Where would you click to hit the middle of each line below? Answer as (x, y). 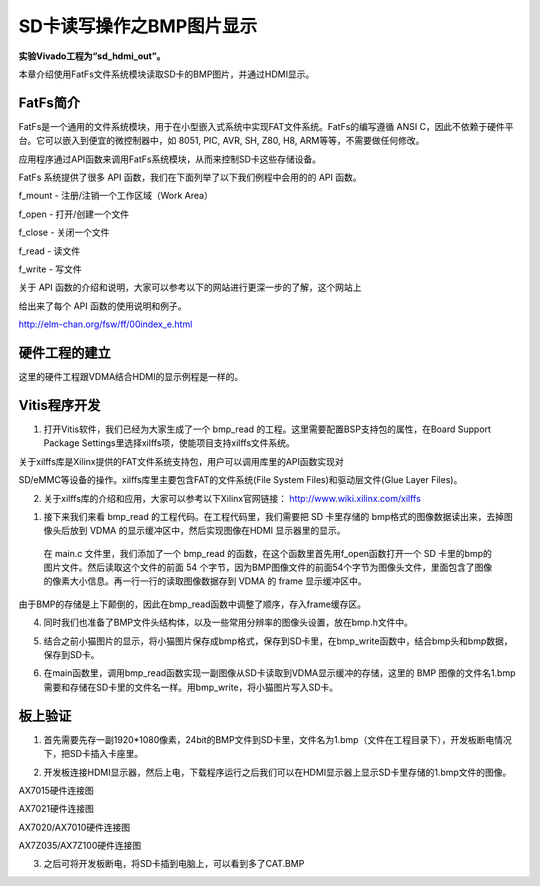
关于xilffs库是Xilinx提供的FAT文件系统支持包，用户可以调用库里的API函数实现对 (181, 461)
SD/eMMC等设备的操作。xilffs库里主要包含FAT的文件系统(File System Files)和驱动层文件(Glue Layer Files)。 (240, 480)
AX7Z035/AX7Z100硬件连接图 (80, 846)
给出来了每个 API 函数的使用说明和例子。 (102, 306)
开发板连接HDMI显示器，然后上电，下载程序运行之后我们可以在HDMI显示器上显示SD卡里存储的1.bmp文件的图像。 (277, 772)
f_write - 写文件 (50, 269)
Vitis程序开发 (59, 405)
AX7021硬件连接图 (56, 809)
